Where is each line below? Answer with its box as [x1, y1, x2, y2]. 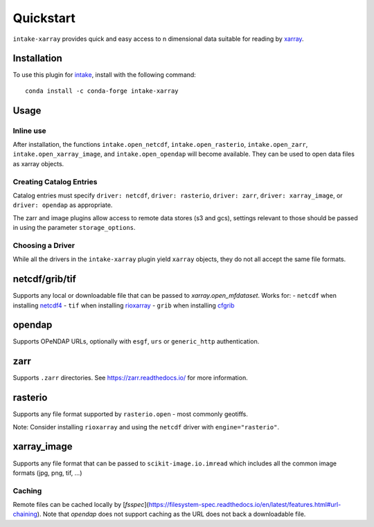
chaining [12, 510, 38, 519]
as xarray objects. [12, 159, 64, 168]
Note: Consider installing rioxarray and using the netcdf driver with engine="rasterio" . [12, 422, 280, 431]
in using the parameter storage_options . [12, 224, 136, 232]
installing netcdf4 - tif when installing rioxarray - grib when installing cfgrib [12, 301, 235, 310]
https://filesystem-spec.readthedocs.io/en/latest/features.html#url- [148, 501, 341, 509]
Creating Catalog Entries [12, 177, 98, 186]
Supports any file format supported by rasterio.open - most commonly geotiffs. [12, 410, 249, 418]
